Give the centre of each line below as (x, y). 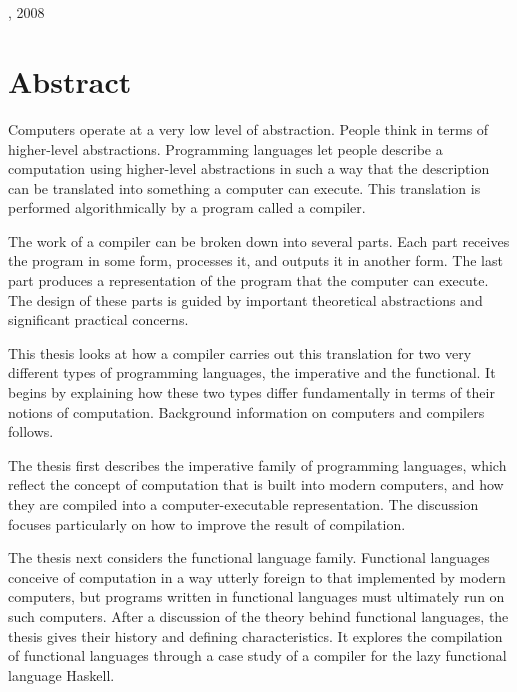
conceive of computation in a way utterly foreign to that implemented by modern (257, 576)
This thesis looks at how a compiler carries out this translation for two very (240, 352)
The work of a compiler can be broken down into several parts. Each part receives (259, 240)
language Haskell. (61, 674)
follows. (31, 431)
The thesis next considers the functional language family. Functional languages (249, 557)
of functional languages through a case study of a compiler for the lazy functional (257, 655)
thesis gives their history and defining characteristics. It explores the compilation (255, 635)
